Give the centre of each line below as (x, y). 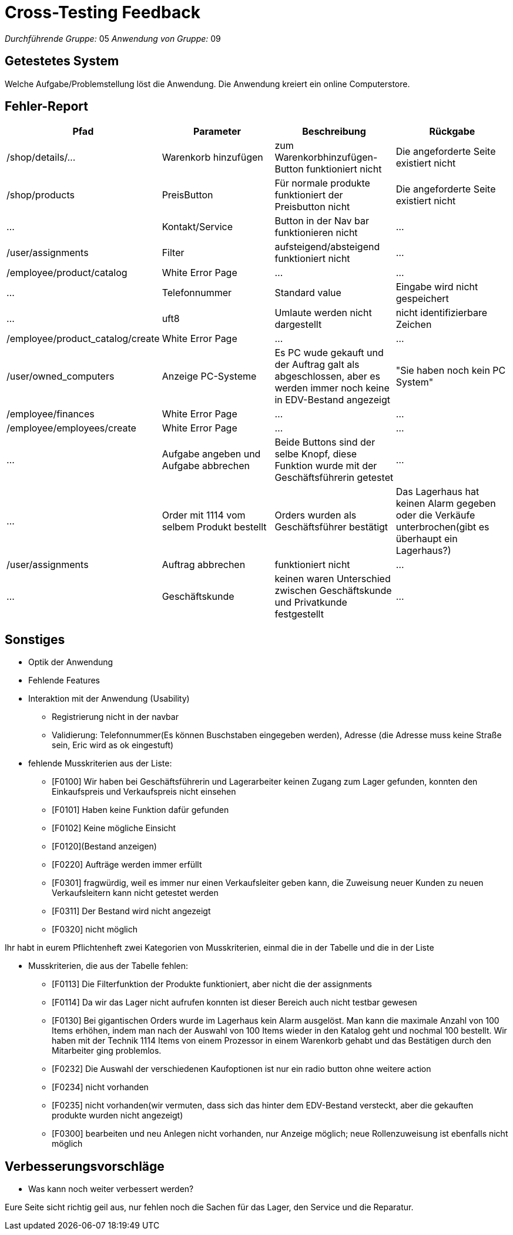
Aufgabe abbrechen (206, 466)
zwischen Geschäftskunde (333, 591)
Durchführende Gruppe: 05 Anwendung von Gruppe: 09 (113, 38)
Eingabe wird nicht (437, 287)
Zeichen (414, 325)
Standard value (308, 293)
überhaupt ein (427, 539)
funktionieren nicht (316, 233)
